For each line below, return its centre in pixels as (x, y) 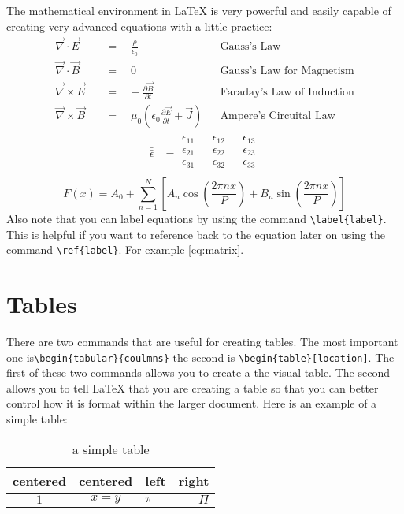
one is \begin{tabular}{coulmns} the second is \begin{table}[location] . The (200, 357)
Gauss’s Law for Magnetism (287, 71)
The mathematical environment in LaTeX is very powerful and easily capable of (199, 10)
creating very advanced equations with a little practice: (139, 26)
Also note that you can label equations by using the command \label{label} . (196, 218)
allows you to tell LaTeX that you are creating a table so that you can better (193, 387)
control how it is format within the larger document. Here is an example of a (192, 403)
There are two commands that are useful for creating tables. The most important (202, 341)
